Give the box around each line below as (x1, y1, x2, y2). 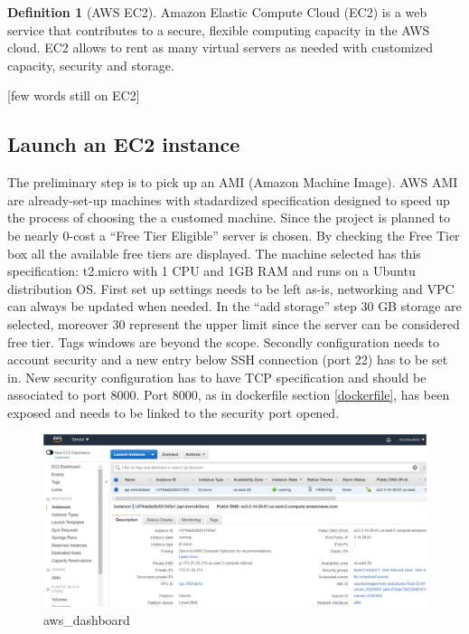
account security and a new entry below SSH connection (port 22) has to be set (7, 350, 448, 369)
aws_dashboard (43, 610, 130, 629)
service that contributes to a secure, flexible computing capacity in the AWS (7, 20, 430, 39)
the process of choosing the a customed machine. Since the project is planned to (7, 208, 451, 227)
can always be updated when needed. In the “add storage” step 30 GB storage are (7, 297, 462, 316)
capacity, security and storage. (7, 55, 174, 74)
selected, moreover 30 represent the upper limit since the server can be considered (7, 314, 460, 333)
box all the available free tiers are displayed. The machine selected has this (7, 243, 421, 262)
